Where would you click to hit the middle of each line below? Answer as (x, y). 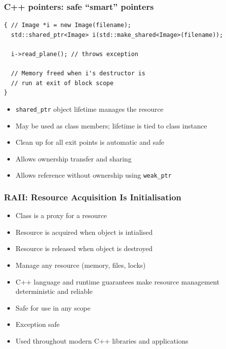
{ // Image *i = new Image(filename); (68, 25)
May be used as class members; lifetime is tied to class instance (111, 125)
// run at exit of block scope (62, 83)
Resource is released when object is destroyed (84, 248)
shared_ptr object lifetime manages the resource (90, 109)
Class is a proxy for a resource (61, 215)
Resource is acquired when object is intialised (84, 232)
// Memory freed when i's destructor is (78, 74)
